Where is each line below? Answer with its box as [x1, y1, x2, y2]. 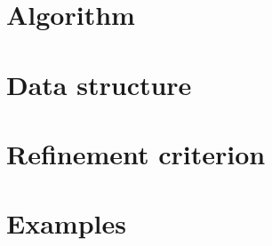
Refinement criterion [6, 135, 266, 171]
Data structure [6, 66, 192, 102]
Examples [6, 205, 126, 242]
